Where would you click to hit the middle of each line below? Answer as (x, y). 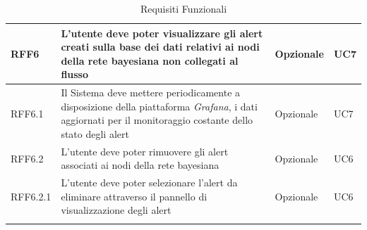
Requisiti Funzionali (183, 8)
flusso (75, 74)
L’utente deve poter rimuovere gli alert (145, 151)
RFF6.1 (27, 113)
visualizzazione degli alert (116, 210)
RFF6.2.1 (31, 196)
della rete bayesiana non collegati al (150, 60)
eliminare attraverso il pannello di (134, 196)
